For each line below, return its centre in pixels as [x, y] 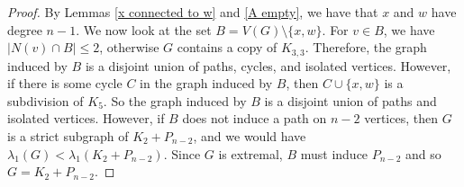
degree [25, 29]
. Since [182, 153]
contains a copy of [227, 47]
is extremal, [250, 153]
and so [423, 153]
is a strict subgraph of [68, 136]
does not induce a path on [255, 118]
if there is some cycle [65, 83]
